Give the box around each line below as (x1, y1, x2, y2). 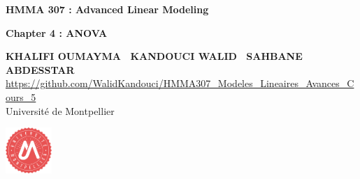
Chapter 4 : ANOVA (6, 25, 108, 40)
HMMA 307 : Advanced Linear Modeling (6, 2, 209, 16)
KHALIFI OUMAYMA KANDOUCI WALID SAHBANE (6, 49, 303, 63)
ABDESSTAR (6, 62, 75, 77)
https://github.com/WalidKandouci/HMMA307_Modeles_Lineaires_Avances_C (6, 76, 354, 91)
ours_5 (6, 89, 36, 104)
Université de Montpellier (6, 103, 115, 118)
